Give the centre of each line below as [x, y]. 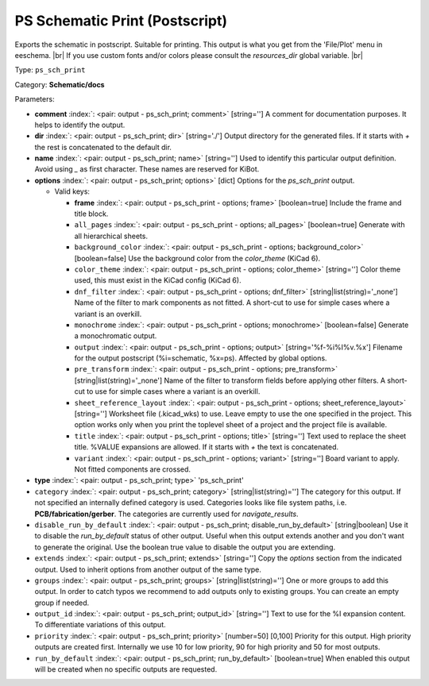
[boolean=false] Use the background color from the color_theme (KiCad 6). [197, 258]
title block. [91, 214]
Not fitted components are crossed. [132, 469]
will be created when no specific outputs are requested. [126, 669]
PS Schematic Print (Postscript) [121, 21]
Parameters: [35, 99]
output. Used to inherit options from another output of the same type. [148, 569]
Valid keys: [72, 191]
